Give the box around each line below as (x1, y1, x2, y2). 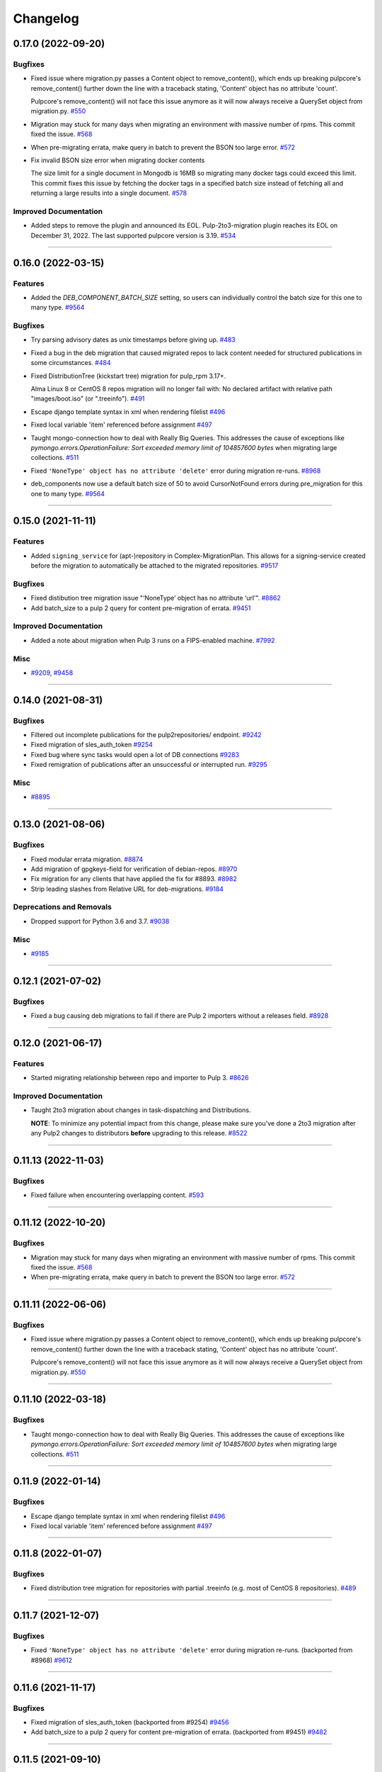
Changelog (13, 11, 79, 26)
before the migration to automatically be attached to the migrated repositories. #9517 (30, 561, 279, 570)
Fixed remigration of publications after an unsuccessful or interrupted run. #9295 (30, 761, 268, 769)
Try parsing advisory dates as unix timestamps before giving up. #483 (30, 335, 236, 344)
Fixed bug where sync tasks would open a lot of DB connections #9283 (30, 750, 240, 758)
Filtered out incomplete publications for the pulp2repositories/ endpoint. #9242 (30, 731, 262, 739)
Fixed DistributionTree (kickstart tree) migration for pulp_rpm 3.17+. (30, 371, 226, 380)
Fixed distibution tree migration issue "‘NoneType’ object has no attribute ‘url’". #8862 (30, 594, 281, 602)
